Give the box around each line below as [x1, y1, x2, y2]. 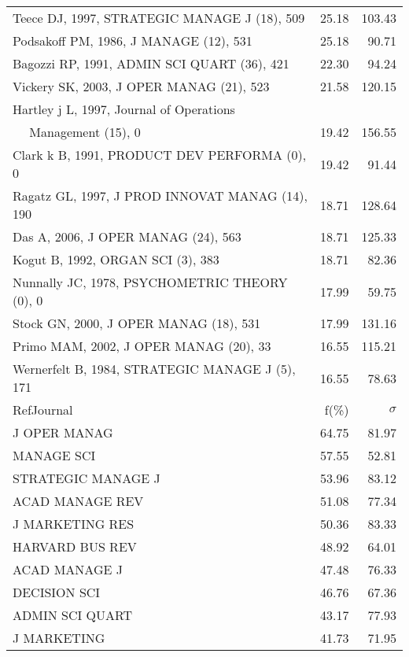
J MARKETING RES [13, 515, 134, 533]
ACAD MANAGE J [13, 560, 123, 578]
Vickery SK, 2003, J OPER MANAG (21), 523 [13, 77, 270, 95]
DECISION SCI [13, 583, 101, 601]
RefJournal [13, 400, 73, 419]
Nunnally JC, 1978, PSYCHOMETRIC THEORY [13, 273, 288, 291]
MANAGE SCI [13, 446, 96, 464]
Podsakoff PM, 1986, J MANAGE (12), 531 [13, 31, 252, 50]
